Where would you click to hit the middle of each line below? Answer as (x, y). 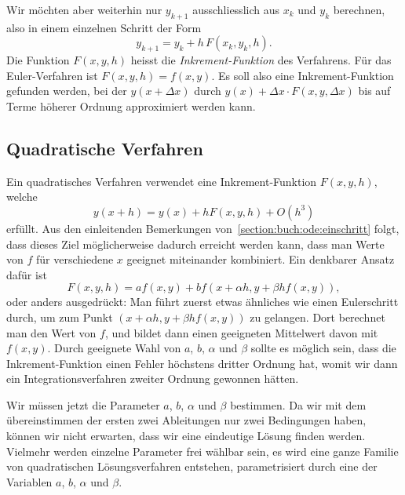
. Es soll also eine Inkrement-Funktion (303, 75)
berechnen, (359, 9)
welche (22, 197)
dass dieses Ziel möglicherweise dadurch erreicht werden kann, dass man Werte (195, 244)
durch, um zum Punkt (60, 317)
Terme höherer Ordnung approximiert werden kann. (131, 106)
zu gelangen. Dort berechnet (317, 317)
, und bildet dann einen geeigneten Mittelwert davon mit (241, 332)
